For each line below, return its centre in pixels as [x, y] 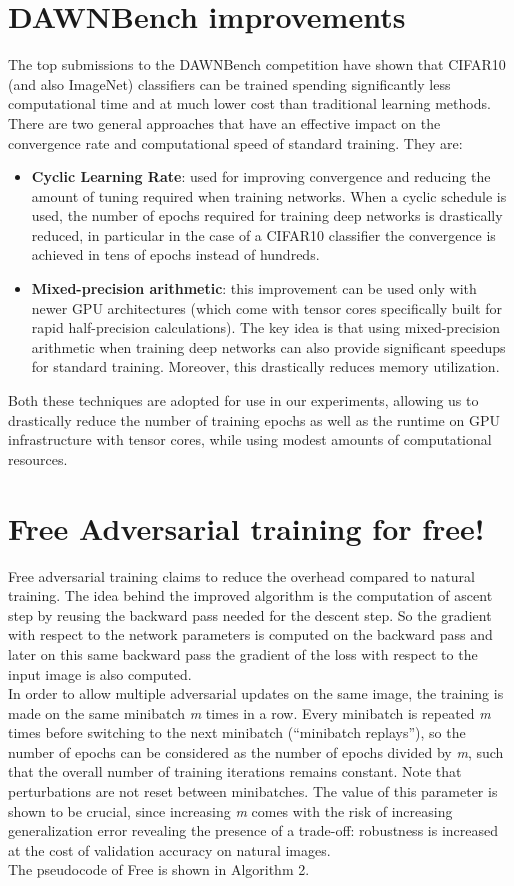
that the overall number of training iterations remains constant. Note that [235, 771]
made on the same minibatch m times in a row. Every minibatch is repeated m [249, 712]
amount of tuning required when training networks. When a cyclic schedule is [269, 195]
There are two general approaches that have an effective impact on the [224, 122]
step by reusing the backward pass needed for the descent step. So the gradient [250, 614]
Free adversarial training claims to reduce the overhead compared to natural [241, 575]
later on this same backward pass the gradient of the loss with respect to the [243, 653]
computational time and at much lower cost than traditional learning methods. [249, 103]
